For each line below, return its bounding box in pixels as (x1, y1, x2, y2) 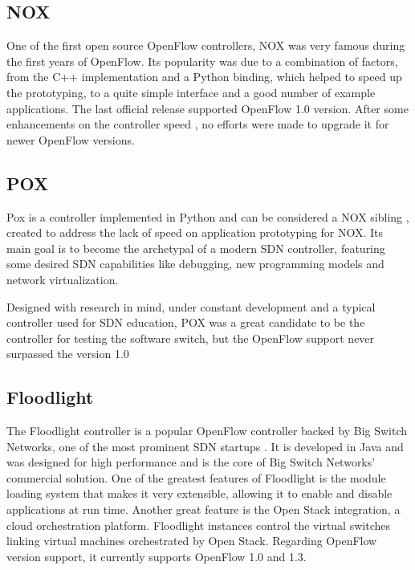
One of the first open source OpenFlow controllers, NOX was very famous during (6, 37, 405, 54)
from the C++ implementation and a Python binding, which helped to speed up (6, 68, 402, 85)
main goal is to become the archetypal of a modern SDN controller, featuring (6, 239, 385, 256)
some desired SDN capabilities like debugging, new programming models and (6, 255, 384, 272)
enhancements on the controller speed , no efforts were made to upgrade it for (6, 116, 389, 132)
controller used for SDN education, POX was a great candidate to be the (6, 314, 365, 331)
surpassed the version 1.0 (6, 345, 129, 362)
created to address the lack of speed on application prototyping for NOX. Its (6, 224, 384, 241)
